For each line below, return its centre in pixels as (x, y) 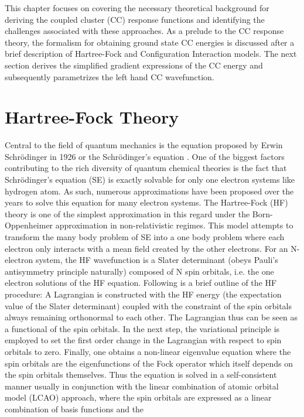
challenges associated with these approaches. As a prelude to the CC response (144, 31)
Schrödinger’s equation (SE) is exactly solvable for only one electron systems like (150, 180)
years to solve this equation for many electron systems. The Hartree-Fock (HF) (146, 202)
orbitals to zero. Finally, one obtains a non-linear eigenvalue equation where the (148, 351)
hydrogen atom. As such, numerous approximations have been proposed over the (149, 191)
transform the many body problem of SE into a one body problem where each (145, 237)
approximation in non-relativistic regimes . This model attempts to (174, 225)
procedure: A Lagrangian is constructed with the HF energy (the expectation (143, 294)
